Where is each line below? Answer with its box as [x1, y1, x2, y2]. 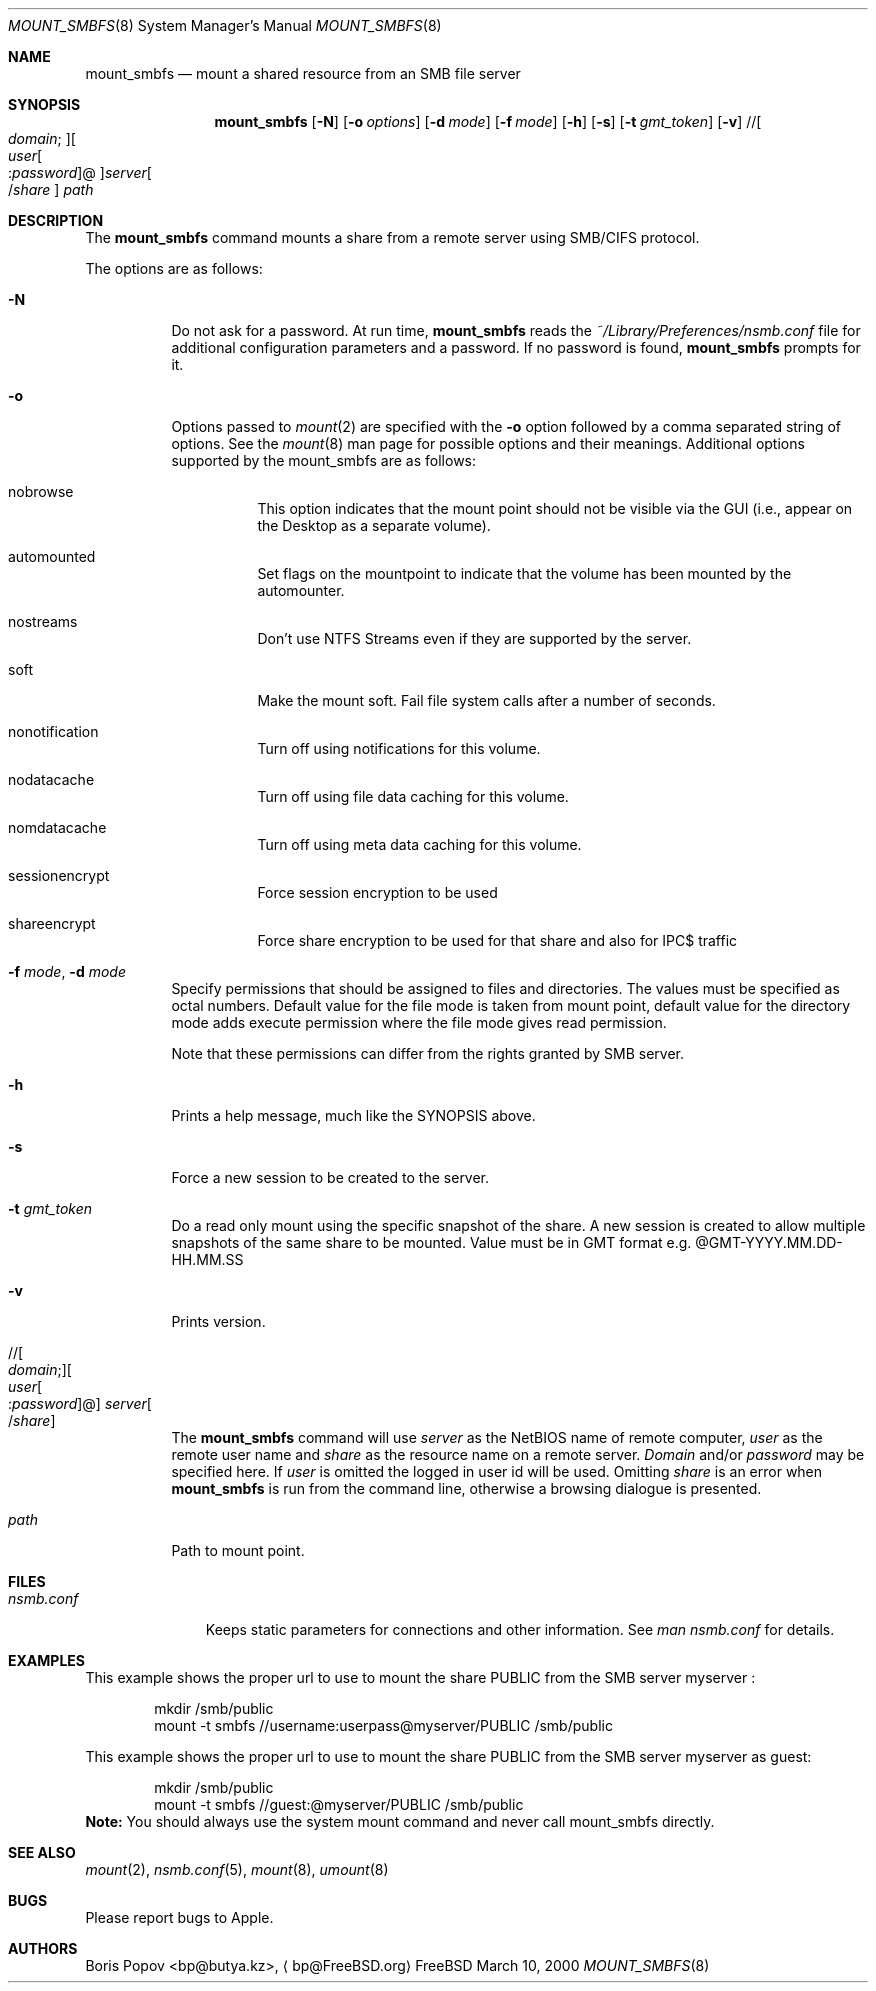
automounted [8, 548, 96, 565]
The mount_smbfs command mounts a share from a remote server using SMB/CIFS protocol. [85, 229, 700, 246]
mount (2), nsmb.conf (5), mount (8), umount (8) [85, 1861, 389, 1878]
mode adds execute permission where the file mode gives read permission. [171, 1014, 667, 1031]
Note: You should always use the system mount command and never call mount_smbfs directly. [85, 1813, 715, 1830]
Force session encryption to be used [257, 884, 498, 901]
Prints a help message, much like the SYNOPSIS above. [171, 1107, 536, 1124]
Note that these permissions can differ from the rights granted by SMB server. [171, 1045, 684, 1062]
